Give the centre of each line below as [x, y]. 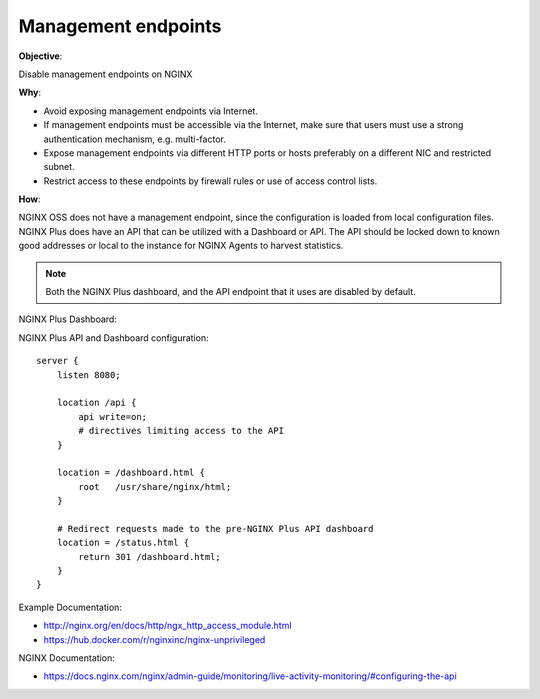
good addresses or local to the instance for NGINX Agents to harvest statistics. [181, 246]
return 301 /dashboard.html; [150, 556]
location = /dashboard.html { [130, 473]
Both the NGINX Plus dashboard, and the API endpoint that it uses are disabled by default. [231, 292]
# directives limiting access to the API [181, 431]
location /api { [96, 403]
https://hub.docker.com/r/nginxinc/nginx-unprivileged [154, 639]
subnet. [59, 167]
